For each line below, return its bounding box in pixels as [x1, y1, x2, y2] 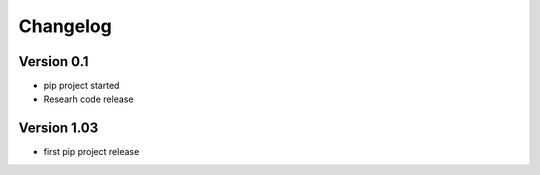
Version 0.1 [18, 53, 89, 70]
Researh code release [43, 93, 134, 105]
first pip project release [43, 146, 140, 158]
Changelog [18, 15, 112, 37]
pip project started [43, 80, 120, 92]
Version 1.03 [18, 120, 99, 137]
